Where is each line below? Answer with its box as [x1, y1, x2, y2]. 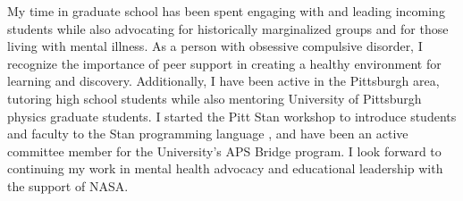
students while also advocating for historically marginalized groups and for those [7, 19, 449, 38]
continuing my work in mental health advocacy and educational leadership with [7, 159, 443, 178]
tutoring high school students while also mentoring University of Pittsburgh [7, 88, 422, 107]
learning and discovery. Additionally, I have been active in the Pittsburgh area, [7, 71, 440, 90]
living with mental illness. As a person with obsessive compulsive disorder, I [7, 37, 423, 55]
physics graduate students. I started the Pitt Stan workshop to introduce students [7, 106, 457, 125]
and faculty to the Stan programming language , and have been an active [7, 124, 408, 143]
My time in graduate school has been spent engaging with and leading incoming [7, 2, 445, 20]
